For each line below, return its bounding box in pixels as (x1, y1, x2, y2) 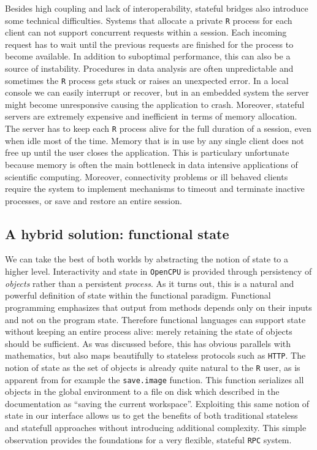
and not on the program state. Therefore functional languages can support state (5, 313, 306, 326)
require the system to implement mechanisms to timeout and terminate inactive (5, 182, 305, 195)
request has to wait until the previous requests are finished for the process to (5, 37, 294, 50)
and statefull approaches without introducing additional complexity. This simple (5, 421, 307, 434)
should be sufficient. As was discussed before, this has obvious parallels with (5, 337, 291, 349)
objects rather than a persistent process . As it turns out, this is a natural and (5, 276, 294, 289)
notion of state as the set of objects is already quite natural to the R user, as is (5, 360, 300, 373)
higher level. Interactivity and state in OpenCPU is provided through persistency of (5, 265, 312, 278)
